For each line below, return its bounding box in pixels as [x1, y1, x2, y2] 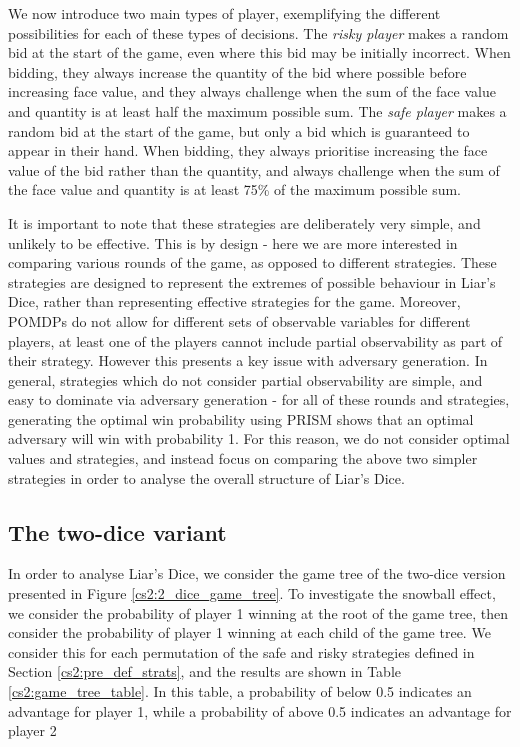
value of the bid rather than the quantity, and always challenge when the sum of [8, 159, 500, 180]
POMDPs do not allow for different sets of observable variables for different [8, 310, 471, 331]
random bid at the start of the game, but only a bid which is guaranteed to [8, 120, 470, 141]
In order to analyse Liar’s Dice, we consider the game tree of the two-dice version [8, 563, 506, 584]
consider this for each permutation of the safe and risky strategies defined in [8, 641, 475, 662]
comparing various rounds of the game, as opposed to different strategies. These [8, 252, 497, 273]
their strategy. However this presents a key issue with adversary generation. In [8, 350, 488, 371]
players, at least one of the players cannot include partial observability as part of [8, 330, 503, 351]
